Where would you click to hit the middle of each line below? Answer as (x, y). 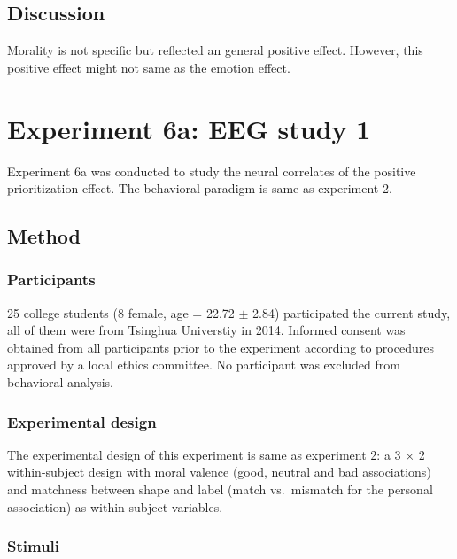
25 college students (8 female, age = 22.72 (121, 312)
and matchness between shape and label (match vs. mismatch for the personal (220, 489)
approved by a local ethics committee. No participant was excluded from (204, 365)
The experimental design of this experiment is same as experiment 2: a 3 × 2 (216, 454)
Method (44, 236)
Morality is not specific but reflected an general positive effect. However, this (215, 50)
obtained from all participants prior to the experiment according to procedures (221, 347)
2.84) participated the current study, (352, 312)
